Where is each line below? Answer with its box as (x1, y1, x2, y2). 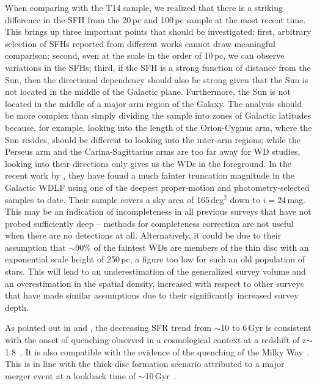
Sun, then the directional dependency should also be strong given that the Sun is (5, 73, 308, 86)
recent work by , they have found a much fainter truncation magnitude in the (5, 169, 294, 182)
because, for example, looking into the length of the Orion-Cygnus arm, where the (5, 121, 312, 133)
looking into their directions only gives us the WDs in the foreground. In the (5, 157, 291, 169)
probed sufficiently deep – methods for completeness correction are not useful (5, 217, 294, 229)
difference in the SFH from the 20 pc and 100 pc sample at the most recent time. (5, 13, 306, 26)
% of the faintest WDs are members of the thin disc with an (84, 240, 309, 253)
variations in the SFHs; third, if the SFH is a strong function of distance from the (5, 61, 311, 73)
